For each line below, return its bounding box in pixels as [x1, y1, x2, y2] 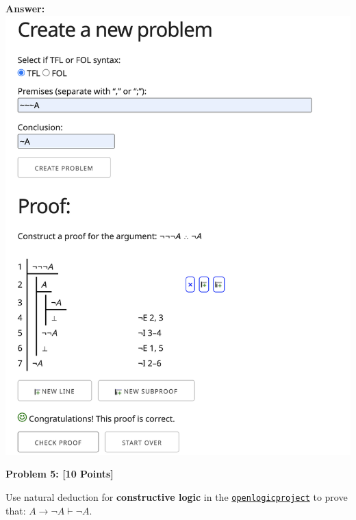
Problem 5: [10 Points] [5, 467, 114, 481]
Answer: [5, 1, 45, 15]
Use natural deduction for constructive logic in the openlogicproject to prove [5, 489, 348, 504]
